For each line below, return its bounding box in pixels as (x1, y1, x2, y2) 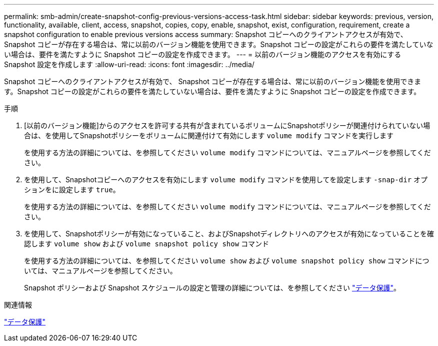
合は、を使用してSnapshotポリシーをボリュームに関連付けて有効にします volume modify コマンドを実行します (24, 131, 393, 140)
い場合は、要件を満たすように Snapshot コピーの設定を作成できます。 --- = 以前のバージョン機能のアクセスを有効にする (4, 50, 401, 59)
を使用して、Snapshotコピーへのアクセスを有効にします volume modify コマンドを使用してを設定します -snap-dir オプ (24, 175, 428, 184)
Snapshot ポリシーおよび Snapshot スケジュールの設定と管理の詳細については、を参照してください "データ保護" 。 (24, 283, 400, 292)
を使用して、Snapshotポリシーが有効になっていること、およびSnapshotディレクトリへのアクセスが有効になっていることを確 (24, 229, 434, 238)
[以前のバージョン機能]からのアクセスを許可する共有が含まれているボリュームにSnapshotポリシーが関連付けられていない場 (24, 121, 430, 130)
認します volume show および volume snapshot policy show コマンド (24, 239, 269, 248)
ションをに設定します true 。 (24, 185, 120, 194)
